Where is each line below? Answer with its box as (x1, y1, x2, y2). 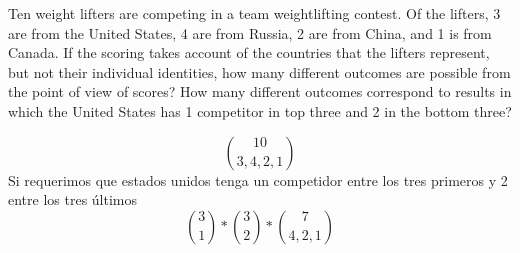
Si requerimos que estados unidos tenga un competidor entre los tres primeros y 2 (8, 169, 508, 190)
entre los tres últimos (8, 189, 138, 210)
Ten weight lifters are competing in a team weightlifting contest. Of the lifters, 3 (8, 3, 501, 23)
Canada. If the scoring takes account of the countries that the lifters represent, (8, 42, 490, 63)
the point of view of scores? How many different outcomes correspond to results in (8, 81, 512, 102)
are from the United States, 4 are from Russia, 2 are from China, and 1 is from (8, 22, 492, 43)
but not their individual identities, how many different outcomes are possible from (8, 61, 511, 82)
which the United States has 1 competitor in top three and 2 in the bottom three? (8, 100, 512, 121)
